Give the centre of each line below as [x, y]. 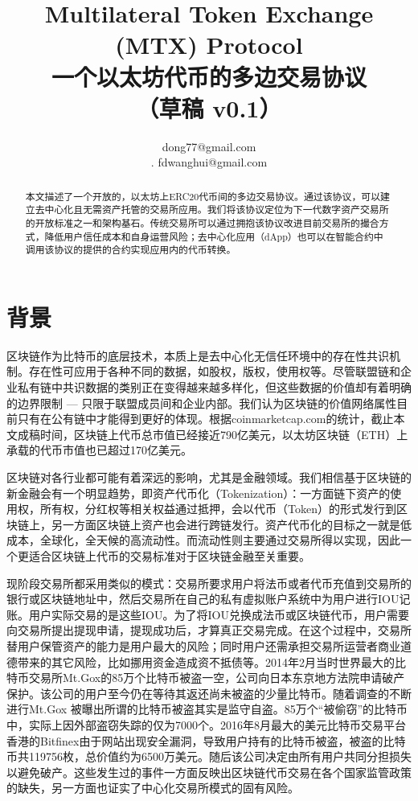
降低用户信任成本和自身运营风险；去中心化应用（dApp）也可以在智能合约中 [214, 236]
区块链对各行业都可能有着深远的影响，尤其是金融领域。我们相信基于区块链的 [209, 477]
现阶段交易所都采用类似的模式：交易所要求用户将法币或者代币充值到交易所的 [209, 583]
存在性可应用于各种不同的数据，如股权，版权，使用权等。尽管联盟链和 [214, 371]
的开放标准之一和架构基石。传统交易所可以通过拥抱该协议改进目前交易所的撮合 [202, 222]
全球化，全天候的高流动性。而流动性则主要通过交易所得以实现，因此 [220, 540]
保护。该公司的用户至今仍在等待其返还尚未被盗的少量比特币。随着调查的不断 [209, 693]
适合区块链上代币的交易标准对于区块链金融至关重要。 [169, 556]
